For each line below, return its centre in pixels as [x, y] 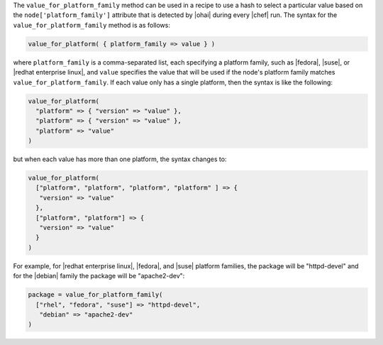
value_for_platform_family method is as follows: [91, 25]
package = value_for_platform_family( [95, 295]
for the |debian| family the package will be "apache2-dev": [99, 276]
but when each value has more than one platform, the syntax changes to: [120, 159]
